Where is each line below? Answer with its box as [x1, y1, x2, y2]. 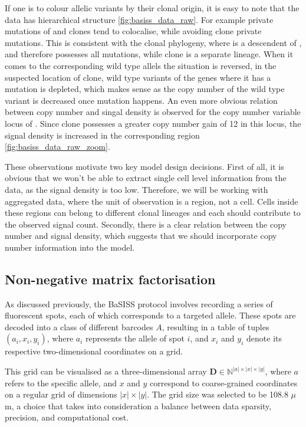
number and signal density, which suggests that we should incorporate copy [5, 229, 277, 242]
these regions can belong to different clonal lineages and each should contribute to [5, 206, 301, 219]
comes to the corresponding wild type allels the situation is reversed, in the [5, 59, 277, 71]
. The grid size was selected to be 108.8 [147, 388, 288, 400]
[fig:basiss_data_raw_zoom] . [5, 140, 110, 153]
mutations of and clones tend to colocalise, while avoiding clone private [5, 25, 262, 37]
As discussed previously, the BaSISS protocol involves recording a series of [5, 297, 273, 310]
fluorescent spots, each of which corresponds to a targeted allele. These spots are [5, 309, 296, 321]
